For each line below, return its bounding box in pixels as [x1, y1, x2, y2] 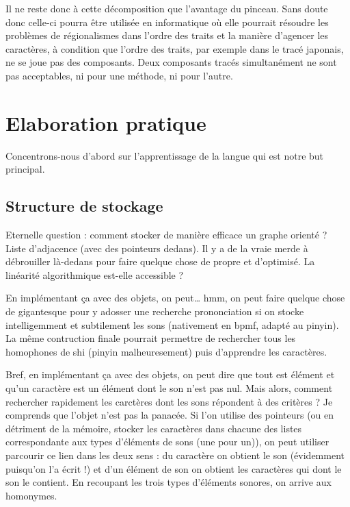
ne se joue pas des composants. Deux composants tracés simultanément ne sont [5, 55, 337, 69]
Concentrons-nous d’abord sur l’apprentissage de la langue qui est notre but [5, 148, 324, 162]
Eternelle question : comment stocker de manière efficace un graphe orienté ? [5, 227, 327, 242]
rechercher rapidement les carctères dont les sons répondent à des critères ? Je [5, 394, 333, 408]
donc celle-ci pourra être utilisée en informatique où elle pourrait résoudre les [5, 14, 329, 29]
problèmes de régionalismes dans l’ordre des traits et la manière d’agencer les [5, 28, 329, 42]
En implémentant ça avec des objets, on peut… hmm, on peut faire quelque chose [5, 290, 345, 305]
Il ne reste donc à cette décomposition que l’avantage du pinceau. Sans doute [5, 1, 328, 15]
